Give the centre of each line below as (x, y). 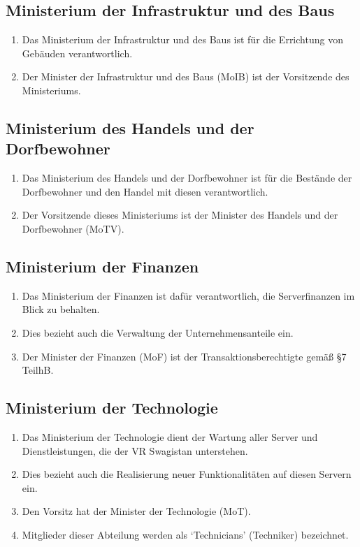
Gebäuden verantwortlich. (77, 53)
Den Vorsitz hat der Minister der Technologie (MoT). (136, 511)
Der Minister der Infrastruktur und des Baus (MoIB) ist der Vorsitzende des (186, 76)
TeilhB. (38, 370)
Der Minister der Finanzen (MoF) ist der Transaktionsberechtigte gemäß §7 (184, 356)
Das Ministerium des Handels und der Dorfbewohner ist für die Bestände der (187, 178)
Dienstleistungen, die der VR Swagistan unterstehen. (135, 450)
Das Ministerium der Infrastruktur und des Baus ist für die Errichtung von (182, 39)
